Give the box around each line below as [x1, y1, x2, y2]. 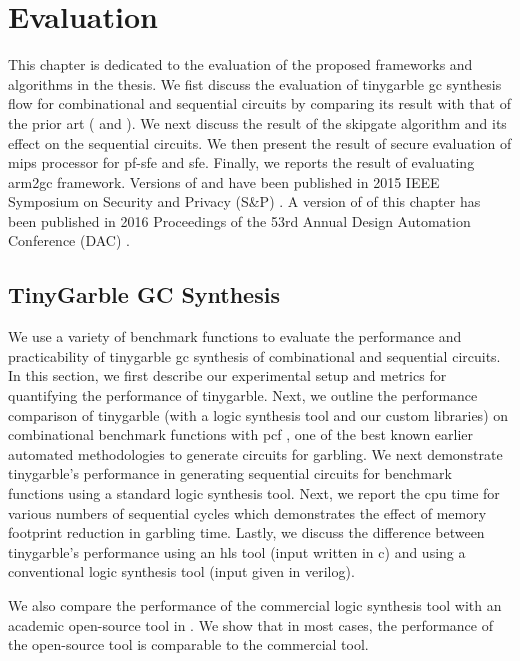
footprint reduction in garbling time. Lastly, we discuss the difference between [8, 522, 485, 543]
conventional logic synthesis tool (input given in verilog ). [8, 561, 355, 582]
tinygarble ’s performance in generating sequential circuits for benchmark [8, 463, 452, 484]
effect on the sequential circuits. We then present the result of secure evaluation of [8, 132, 512, 153]
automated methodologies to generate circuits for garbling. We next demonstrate [8, 443, 503, 464]
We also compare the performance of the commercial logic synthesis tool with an [8, 594, 502, 615]
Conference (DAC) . [8, 230, 130, 251]
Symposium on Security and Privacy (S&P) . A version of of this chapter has [8, 191, 481, 212]
